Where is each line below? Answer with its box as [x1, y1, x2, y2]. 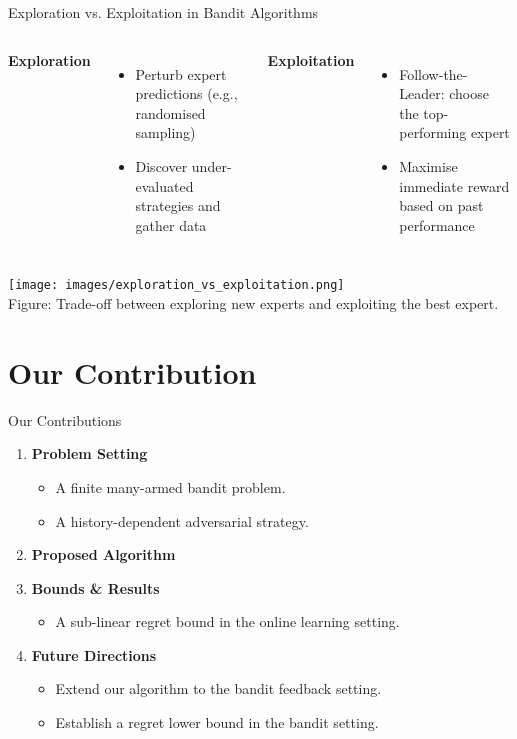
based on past [399, 195, 484, 216]
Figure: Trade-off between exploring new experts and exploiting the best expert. [8, 293, 499, 313]
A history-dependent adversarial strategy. [55, 510, 309, 531]
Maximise [399, 155, 458, 176]
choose [449, 83, 489, 104]
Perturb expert [135, 63, 227, 84]
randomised [135, 102, 206, 123]
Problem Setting [31, 443, 148, 464]
